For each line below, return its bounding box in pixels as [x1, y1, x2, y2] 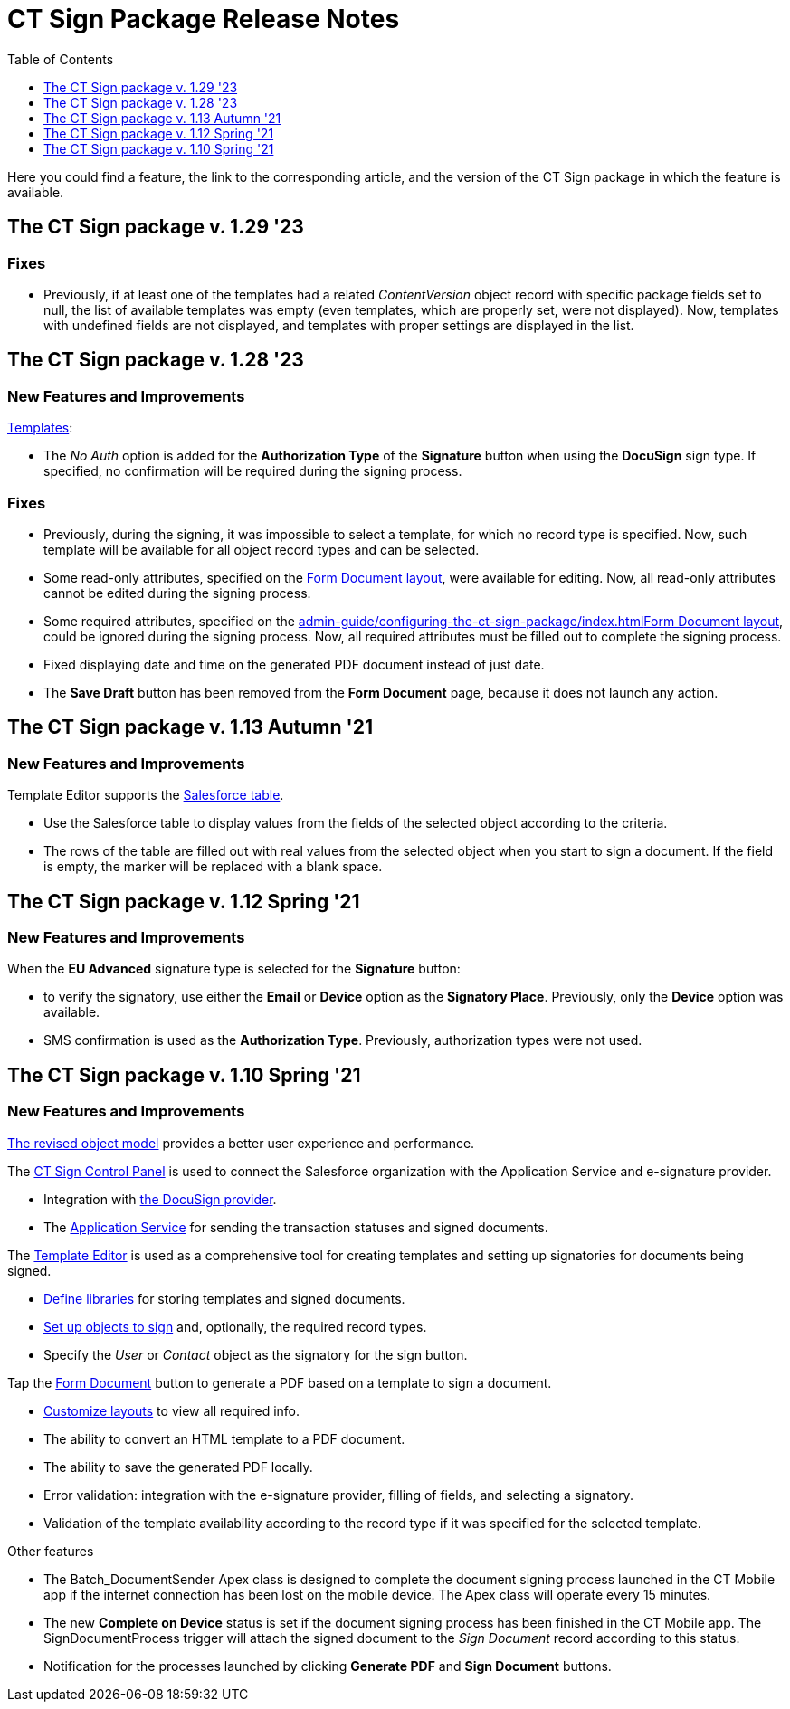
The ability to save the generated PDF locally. [43, 1458, 313, 1475]
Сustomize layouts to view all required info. [43, 1402, 300, 1419]
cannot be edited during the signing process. [43, 584, 311, 601]
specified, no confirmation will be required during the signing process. [43, 463, 462, 479]
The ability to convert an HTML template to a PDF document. [43, 1430, 405, 1447]
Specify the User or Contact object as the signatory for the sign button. [43, 1346, 468, 1362]
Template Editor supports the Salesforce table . [7, 787, 284, 803]
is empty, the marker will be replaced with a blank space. [43, 859, 383, 875]
